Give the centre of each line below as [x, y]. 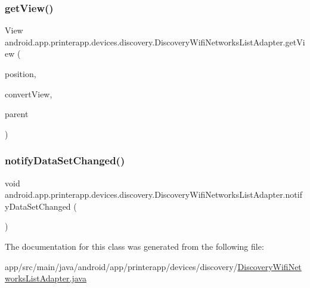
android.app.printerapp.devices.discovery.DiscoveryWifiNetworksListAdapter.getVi [155, 42]
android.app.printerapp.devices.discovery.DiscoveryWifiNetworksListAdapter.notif [154, 194]
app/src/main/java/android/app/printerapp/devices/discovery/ [121, 266]
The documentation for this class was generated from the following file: [134, 246]
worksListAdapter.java [46, 278]
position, [21, 73]
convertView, [29, 94]
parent [17, 114]
